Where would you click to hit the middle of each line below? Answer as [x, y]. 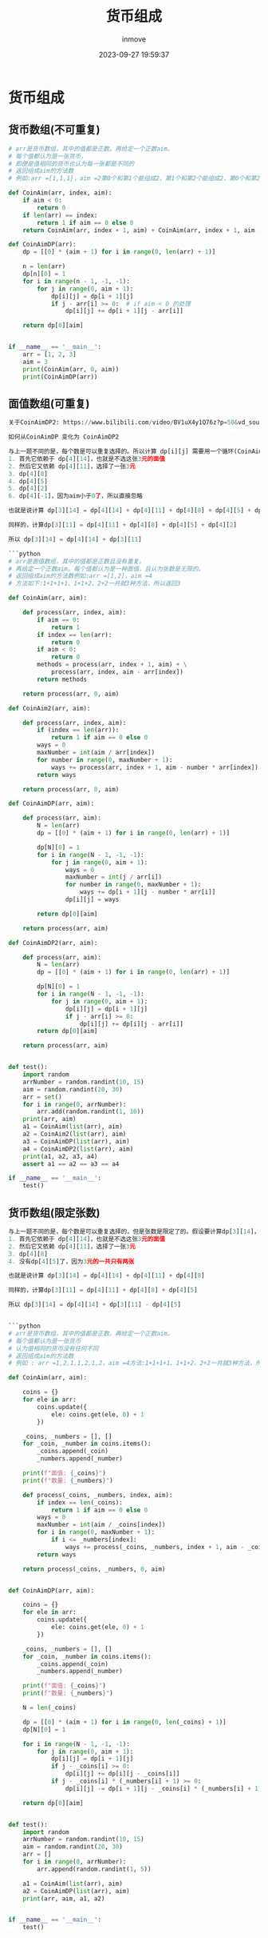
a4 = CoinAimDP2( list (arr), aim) [78, 1149]
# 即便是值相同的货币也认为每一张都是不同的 [71, 164]
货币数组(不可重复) [54, 130]
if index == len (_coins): [80, 1502]
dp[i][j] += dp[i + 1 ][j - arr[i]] [124, 311]
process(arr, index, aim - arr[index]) [117, 672]
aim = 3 [35, 362]
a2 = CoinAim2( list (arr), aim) [75, 1134]
